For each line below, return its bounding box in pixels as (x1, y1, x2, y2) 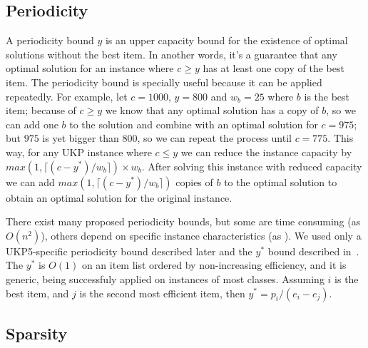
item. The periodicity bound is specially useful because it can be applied (6, 74, 322, 89)
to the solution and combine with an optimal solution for (69, 116, 318, 131)
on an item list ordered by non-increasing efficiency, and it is (81, 257, 347, 272)
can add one (6, 116, 58, 131)
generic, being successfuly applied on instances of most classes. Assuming (6, 271, 324, 286)
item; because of (6, 103, 76, 118)
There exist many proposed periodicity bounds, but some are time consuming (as (6, 214, 361, 229)
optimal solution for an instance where (6, 61, 174, 76)
